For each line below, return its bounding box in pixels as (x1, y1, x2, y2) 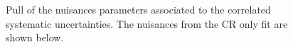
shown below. (6, 30, 64, 45)
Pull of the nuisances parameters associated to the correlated (6, 2, 271, 17)
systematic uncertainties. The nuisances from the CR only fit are (6, 16, 288, 31)
